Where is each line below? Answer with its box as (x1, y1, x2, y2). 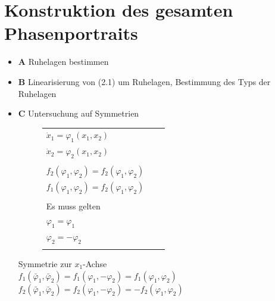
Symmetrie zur (18, 257, 72, 269)
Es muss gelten (46, 199, 101, 212)
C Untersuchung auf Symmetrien (18, 107, 139, 120)
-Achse (83, 257, 107, 269)
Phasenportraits (4, 21, 138, 45)
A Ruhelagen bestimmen (18, 55, 109, 68)
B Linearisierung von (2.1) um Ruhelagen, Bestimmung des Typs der (18, 75, 271, 87)
